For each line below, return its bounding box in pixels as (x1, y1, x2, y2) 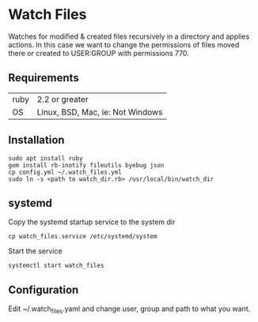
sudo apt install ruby (8, 154, 83, 163)
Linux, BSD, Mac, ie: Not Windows (36, 107, 163, 118)
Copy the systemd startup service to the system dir (8, 217, 176, 227)
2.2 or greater (36, 93, 89, 104)
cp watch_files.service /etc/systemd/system (8, 233, 157, 241)
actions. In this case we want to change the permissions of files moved (8, 39, 240, 49)
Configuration (8, 283, 79, 297)
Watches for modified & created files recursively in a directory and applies (8, 32, 250, 41)
